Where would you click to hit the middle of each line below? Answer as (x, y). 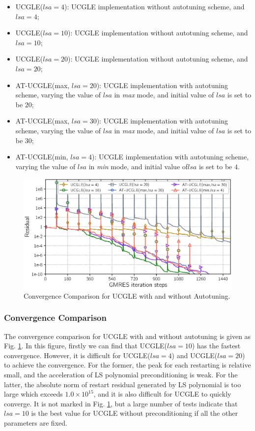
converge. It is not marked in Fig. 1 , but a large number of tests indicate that (121, 403)
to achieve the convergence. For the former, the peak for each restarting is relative (127, 365)
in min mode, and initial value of (138, 166)
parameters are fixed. (36, 422)
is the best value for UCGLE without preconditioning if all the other (134, 413)
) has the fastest (216, 346)
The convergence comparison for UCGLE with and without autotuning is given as (127, 336)
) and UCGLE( (195, 355)
